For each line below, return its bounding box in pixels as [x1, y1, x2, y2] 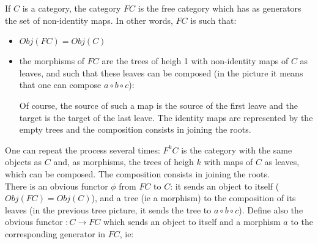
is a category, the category [22, 2, 121, 14]
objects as [5, 155, 42, 168]
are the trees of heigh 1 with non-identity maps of [102, 54, 289, 67]
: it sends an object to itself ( [170, 179, 279, 192]
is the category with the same [181, 143, 292, 156]
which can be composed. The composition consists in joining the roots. [5, 167, 270, 180]
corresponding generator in [5, 227, 105, 240]
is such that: [190, 13, 237, 26]
